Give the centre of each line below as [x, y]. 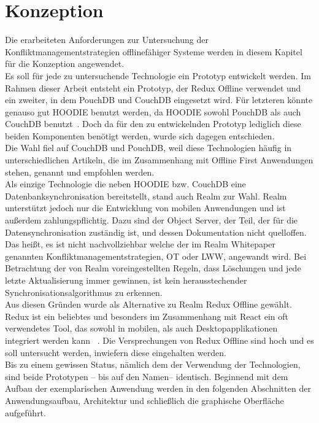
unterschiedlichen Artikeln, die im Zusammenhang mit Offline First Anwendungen [159, 160]
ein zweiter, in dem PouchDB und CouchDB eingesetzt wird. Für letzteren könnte [159, 100]
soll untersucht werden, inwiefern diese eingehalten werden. [116, 352]
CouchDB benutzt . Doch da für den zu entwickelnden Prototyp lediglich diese [153, 124]
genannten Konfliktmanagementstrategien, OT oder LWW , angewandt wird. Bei [156, 256]
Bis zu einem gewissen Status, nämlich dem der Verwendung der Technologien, [153, 364]
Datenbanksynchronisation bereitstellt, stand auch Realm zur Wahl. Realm [146, 196]
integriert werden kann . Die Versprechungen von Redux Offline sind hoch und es [159, 340]
